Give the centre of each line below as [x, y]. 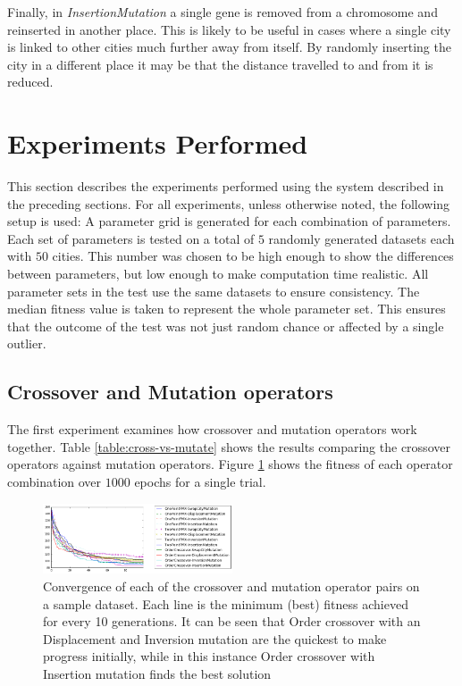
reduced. [30, 82]
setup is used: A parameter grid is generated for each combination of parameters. [229, 221]
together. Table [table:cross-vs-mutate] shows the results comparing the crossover [229, 446]
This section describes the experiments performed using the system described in [226, 186]
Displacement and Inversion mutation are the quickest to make [215, 638]
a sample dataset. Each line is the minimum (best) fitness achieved [226, 603]
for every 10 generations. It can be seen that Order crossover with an [232, 621]
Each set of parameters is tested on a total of [131, 238]
